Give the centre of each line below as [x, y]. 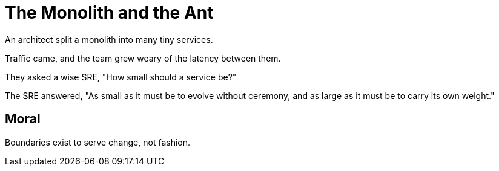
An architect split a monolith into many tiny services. [109, 39]
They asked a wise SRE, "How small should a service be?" [121, 77]
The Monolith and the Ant [109, 13]
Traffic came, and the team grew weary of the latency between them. [143, 58]
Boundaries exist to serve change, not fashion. [98, 142]
